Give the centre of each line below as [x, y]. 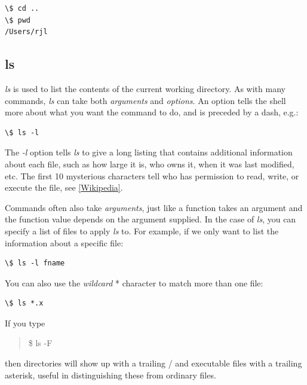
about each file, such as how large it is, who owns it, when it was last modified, [150, 164]
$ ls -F [40, 343]
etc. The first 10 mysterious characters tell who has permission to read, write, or [152, 175]
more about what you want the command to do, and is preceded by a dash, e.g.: [152, 112]
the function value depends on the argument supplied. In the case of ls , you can [151, 219]
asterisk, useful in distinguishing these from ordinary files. [110, 375]
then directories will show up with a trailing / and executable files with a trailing [153, 363]
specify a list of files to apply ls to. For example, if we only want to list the [142, 230]
